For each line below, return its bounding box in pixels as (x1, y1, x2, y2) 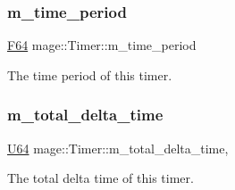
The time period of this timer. (7, 65, 172, 84)
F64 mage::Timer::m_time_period (7, 36, 197, 54)
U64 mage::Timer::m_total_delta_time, (7, 138, 229, 157)
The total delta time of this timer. (7, 169, 194, 187)
